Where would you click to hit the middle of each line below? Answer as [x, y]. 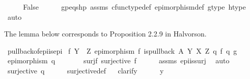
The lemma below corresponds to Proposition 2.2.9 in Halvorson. [105, 34]
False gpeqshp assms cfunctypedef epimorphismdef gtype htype [134, 7]
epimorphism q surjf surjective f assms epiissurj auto [118, 61]
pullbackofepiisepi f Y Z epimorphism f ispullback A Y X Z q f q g [122, 50]
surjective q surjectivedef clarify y [86, 70]
